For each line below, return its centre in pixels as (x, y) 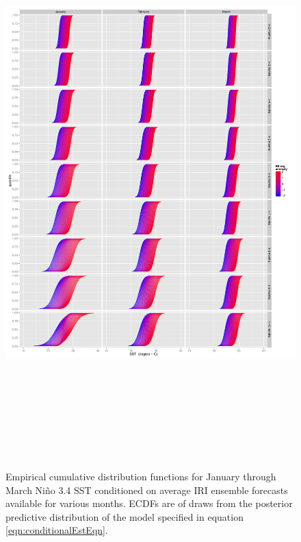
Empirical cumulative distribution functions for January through (141, 477)
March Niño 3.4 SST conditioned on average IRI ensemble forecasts (147, 490)
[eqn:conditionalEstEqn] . (57, 530)
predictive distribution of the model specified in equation (125, 516)
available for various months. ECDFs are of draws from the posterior (149, 503)
